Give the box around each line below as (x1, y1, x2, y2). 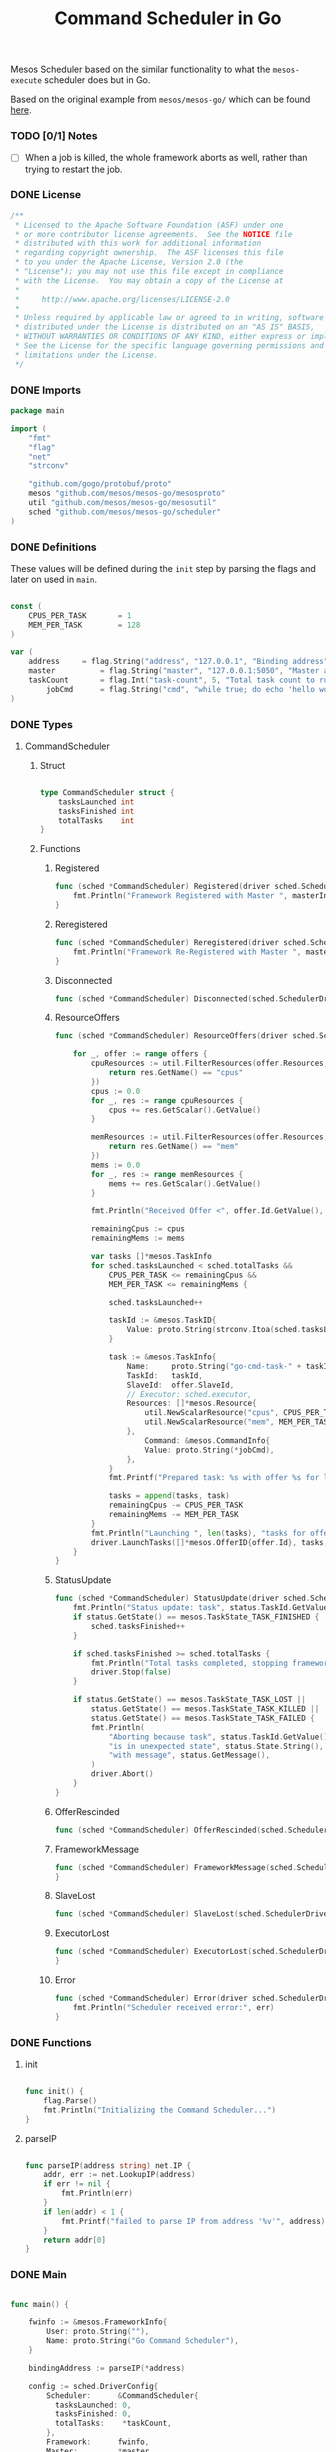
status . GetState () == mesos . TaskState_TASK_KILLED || (90, 1704, 320, 1714)
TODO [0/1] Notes (10, 129, 98, 143)
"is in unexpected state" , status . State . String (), (108, 1741, 324, 1751)
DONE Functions (10, 2035, 92, 2049)
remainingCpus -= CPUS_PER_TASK (108, 1500, 244, 1511)
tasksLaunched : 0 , (54, 2400, 132, 2410)
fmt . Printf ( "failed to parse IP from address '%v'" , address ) (61, 2216, 326, 2226)
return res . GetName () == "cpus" (108, 1068, 244, 1078)
